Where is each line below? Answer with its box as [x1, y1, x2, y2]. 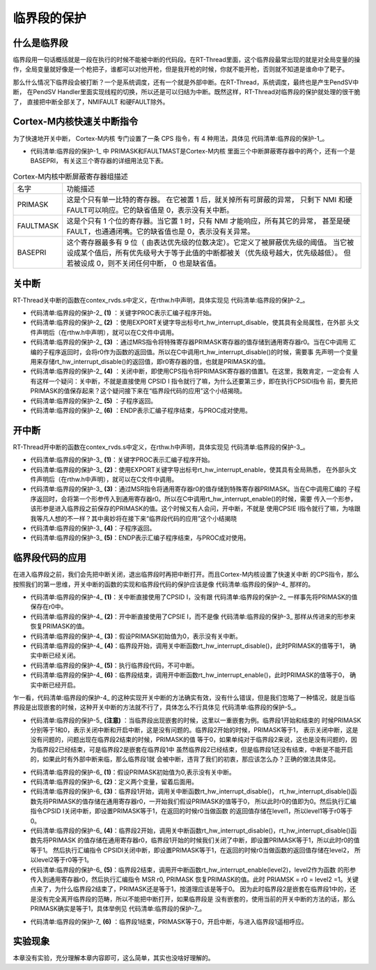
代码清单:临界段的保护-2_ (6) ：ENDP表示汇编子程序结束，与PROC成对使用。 [30, 406, 252, 414]
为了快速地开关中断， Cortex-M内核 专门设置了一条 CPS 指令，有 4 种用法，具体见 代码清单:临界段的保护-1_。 [13, 134, 329, 142]
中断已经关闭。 [36, 651, 79, 660]
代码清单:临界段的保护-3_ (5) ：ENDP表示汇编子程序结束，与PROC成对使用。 [30, 533, 250, 542]
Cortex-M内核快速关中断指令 [13, 116, 139, 128]
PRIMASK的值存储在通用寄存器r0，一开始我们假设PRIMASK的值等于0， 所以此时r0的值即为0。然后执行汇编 [48, 797, 357, 805]
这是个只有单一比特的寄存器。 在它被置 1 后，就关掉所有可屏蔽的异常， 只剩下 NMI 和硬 [66, 195, 353, 205]
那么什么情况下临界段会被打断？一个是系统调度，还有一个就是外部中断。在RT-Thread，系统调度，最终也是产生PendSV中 [13, 77, 359, 86]
